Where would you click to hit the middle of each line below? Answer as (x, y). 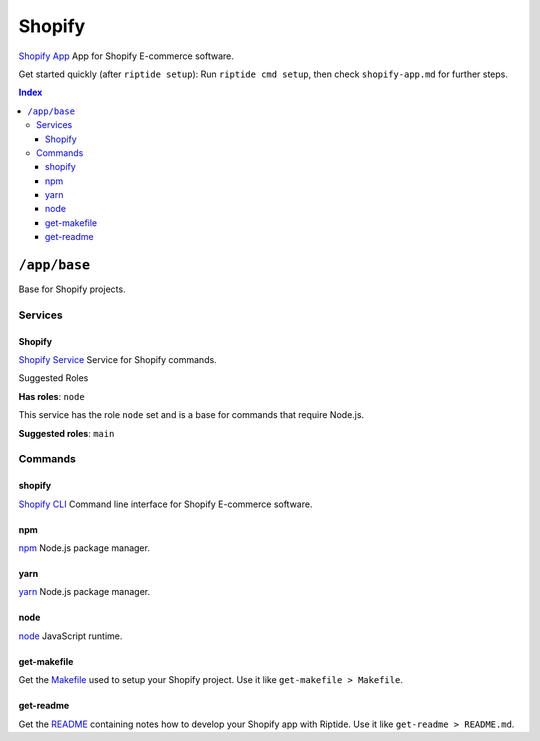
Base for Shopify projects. (72, 289)
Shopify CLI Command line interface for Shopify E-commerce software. (165, 504)
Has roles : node (51, 396)
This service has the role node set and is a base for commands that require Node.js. (191, 415)
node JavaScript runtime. (70, 636)
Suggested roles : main (66, 433)
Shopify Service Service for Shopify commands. (117, 360)
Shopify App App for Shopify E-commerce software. (126, 56)
